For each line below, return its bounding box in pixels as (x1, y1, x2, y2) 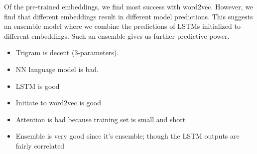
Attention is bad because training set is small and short (15, 114, 186, 124)
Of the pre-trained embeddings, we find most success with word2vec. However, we (4, 1, 254, 11)
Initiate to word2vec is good (15, 97, 102, 108)
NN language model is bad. (15, 64, 99, 74)
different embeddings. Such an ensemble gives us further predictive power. (4, 30, 230, 41)
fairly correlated (15, 140, 65, 151)
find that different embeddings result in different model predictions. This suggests (4, 11, 253, 21)
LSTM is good (15, 80, 60, 91)
